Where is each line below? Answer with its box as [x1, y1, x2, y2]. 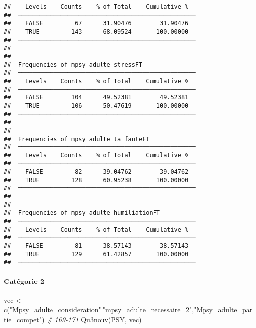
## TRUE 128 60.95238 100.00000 [4, 176, 189, 184]
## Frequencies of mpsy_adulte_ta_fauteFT [4, 135, 150, 142]
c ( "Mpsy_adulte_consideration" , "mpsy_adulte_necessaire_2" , [4, 304, 194, 315]
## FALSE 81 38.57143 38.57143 [4, 242, 189, 250]
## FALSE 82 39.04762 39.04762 [4, 168, 189, 176]
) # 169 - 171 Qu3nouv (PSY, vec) [42, 314, 142, 324]
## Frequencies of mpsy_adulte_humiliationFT [4, 209, 160, 217]
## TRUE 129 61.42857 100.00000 [4, 250, 189, 258]
